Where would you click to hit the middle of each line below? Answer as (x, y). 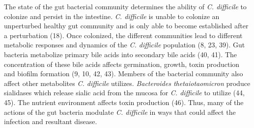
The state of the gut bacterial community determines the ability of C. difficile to (125, 6)
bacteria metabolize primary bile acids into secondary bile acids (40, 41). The (121, 54)
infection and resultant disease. (51, 121)
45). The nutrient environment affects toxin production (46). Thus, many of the (124, 102)
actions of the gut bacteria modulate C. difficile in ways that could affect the (120, 112)
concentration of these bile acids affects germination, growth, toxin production (122, 64)
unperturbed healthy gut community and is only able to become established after (126, 26)
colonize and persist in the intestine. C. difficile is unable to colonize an (112, 16)
